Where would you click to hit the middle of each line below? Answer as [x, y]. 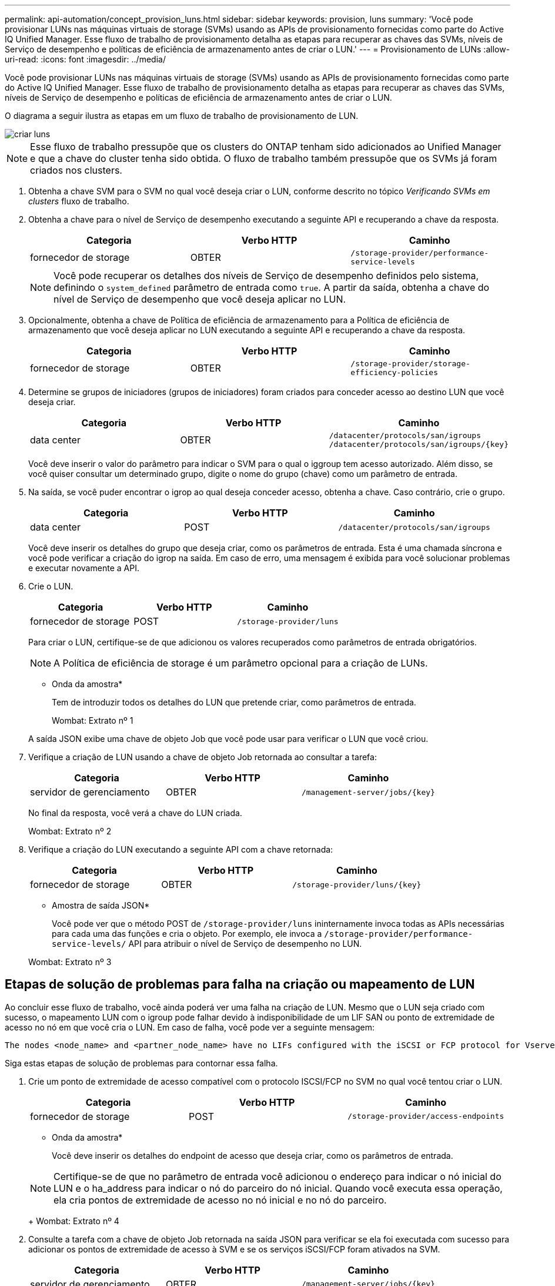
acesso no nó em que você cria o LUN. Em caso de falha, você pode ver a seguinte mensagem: [190, 1027]
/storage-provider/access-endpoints [426, 1116]
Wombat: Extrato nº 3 [70, 962]
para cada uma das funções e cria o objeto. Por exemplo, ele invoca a [187, 934]
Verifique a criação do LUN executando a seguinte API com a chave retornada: [181, 849]
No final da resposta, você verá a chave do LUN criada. [135, 813]
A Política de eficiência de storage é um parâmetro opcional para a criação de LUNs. [241, 663]
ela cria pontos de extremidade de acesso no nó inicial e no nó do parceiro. [220, 1200]
